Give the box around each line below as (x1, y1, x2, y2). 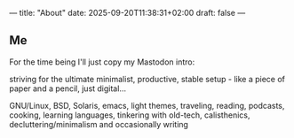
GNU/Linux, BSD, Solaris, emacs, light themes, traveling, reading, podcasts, (9, 100, 285, 111)
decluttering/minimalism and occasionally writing (9, 119, 189, 129)
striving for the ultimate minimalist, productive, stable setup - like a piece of (9, 73, 286, 84)
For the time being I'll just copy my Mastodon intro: (9, 57, 195, 67)
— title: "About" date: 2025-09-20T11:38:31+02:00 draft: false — (9, 8, 246, 18)
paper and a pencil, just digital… (9, 83, 127, 94)
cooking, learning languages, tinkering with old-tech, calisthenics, (9, 110, 250, 120)
